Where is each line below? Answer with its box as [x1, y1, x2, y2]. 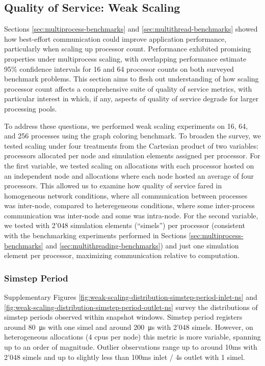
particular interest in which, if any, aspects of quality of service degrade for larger [4, 93, 259, 104]
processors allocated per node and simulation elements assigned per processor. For [4, 150, 260, 161]
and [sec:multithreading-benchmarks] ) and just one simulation [45, 240, 239, 250]
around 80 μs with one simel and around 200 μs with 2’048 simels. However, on [4, 321, 253, 332]
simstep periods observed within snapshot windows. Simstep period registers [4, 312, 243, 322]
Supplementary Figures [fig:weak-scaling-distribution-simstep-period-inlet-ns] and [4, 292, 257, 302]
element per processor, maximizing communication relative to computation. [4, 250, 240, 261]
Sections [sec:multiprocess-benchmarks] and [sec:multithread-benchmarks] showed [4, 23, 258, 34]
